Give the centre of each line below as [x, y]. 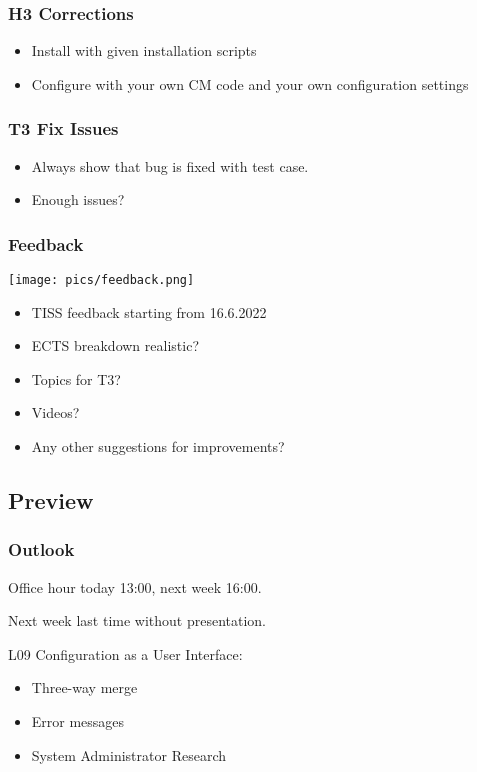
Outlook [41, 549]
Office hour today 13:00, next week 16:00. [135, 586]
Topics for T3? [76, 378]
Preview [51, 500]
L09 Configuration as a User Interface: [125, 653]
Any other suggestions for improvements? [158, 446]
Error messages [78, 721]
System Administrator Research [128, 754]
